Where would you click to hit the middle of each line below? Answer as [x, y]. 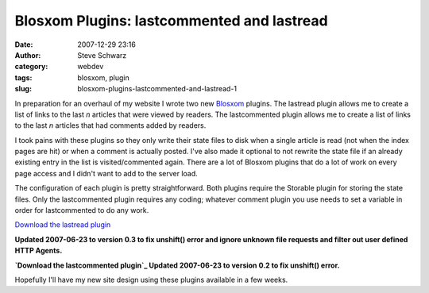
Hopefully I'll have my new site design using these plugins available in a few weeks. [151, 280]
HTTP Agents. [39, 251]
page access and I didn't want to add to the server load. [106, 173]
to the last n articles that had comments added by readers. [110, 125]
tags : [23, 77]
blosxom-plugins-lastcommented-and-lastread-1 [157, 89]
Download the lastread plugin [63, 225]
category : [31, 67]
